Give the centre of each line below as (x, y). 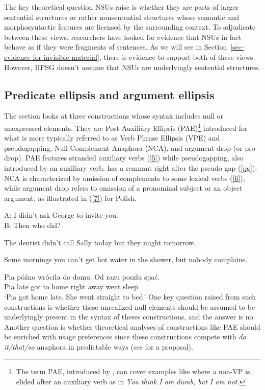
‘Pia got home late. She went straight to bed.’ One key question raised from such (130, 296)
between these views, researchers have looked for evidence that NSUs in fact (123, 37)
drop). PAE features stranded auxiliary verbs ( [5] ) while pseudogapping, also (124, 158)
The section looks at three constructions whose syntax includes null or (114, 116)
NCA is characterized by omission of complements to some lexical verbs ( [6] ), (125, 178)
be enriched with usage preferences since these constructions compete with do (125, 337)
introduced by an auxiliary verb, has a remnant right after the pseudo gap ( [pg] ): (131, 167)
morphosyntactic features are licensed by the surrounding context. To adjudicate (130, 27)
